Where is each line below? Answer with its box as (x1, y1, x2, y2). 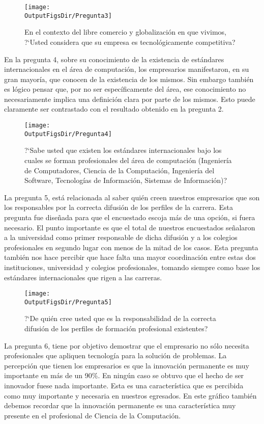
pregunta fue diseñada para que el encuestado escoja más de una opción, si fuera (4, 211, 255, 222)
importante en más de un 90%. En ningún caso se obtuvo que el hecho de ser (4, 370, 244, 381)
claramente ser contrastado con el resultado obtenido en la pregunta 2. (4, 103, 224, 114)
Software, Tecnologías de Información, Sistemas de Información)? (24, 175, 227, 185)
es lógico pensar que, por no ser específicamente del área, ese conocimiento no (4, 84, 246, 94)
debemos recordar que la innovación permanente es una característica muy (4, 400, 236, 411)
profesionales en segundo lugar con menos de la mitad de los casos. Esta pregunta (4, 242, 258, 252)
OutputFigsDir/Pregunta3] (24, 12, 112, 19)
